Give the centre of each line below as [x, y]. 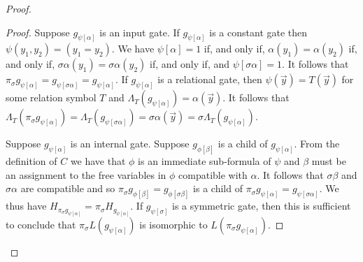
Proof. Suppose [38, 32]
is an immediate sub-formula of [205, 161]
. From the [317, 144]
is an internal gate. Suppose [130, 144]
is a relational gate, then [210, 79]
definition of [31, 161]
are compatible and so [68, 188]
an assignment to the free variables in [86, 174]
